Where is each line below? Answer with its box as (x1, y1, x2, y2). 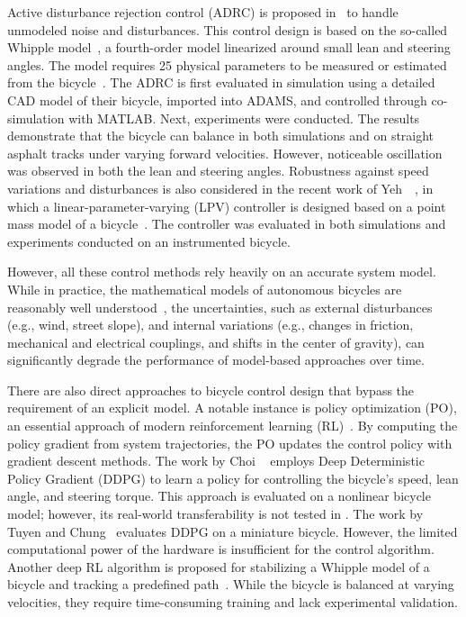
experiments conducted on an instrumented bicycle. (7, 231, 291, 250)
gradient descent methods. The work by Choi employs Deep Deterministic (7, 451, 425, 470)
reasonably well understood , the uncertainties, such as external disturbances (7, 297, 433, 316)
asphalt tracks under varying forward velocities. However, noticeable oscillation (7, 143, 443, 162)
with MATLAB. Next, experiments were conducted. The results (68, 108, 420, 127)
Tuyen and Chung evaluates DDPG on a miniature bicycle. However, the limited (7, 522, 458, 540)
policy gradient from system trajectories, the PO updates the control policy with (7, 433, 453, 452)
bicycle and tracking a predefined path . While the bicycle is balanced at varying (7, 575, 454, 594)
